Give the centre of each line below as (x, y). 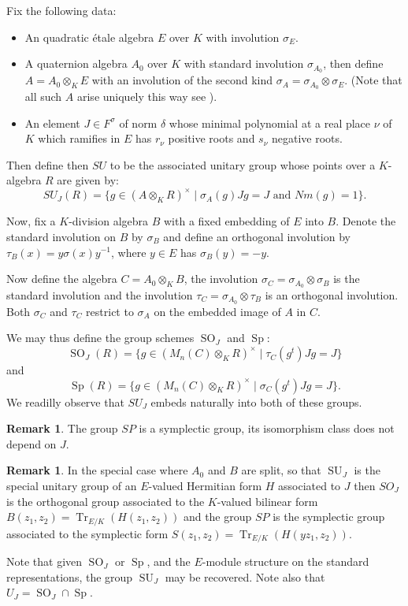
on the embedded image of (217, 311)
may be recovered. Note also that (245, 576)
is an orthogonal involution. (332, 295)
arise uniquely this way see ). (147, 96)
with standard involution (244, 63)
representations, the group (70, 576)
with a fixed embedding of (227, 221)
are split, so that (281, 470)
